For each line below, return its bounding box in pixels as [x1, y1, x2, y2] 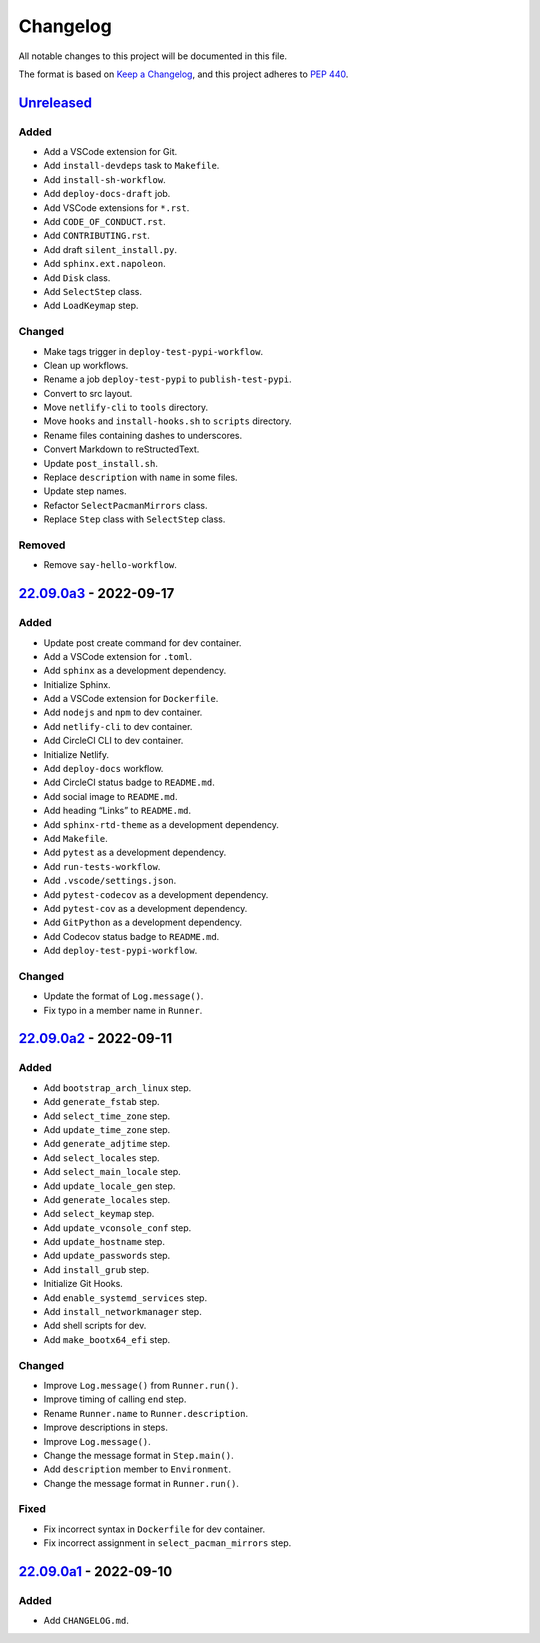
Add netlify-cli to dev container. [43, 720, 193, 732]
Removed [18, 538, 66, 552]
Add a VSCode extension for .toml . [43, 650, 193, 662]
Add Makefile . [43, 832, 109, 844]
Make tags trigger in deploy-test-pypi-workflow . [43, 345, 264, 357]
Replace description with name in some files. [43, 471, 239, 484]
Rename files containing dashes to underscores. [43, 429, 243, 441]
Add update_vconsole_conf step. [43, 1221, 192, 1234]
